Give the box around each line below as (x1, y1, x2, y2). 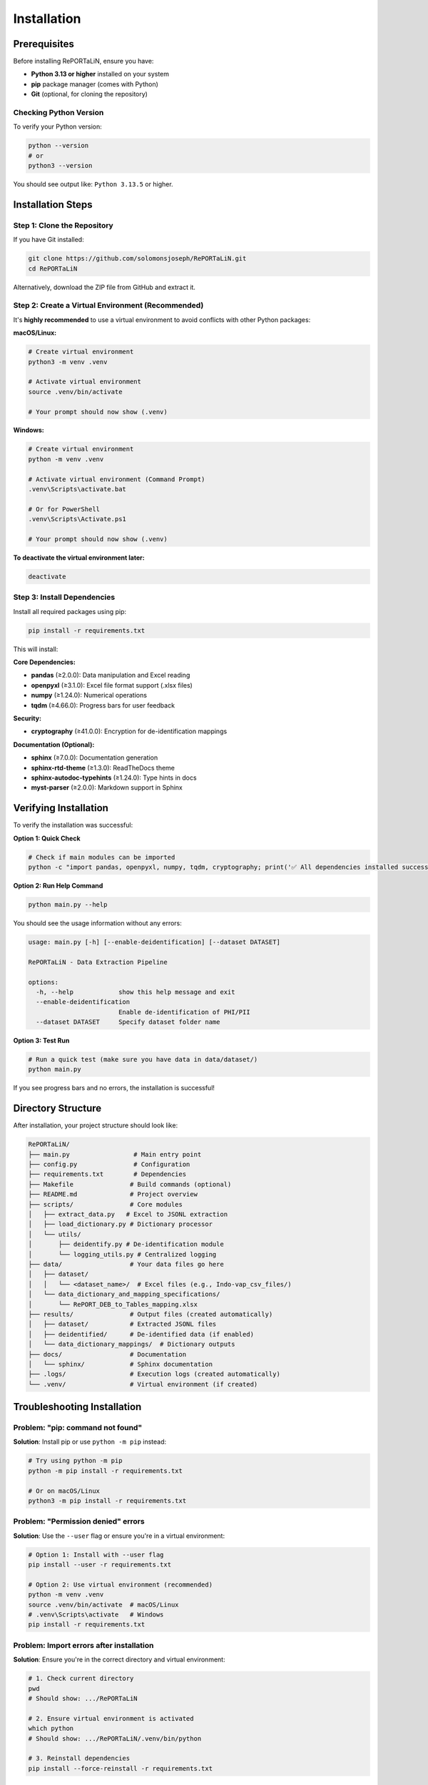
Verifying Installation (13, 802, 108, 814)
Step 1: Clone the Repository (13, 220, 113, 230)
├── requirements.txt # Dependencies (28, 1170, 187, 1178)
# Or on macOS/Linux (28, 1487, 100, 1495)
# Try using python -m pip (28, 1457, 123, 1465)
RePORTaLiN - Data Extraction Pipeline (28, 957, 168, 966)
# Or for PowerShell (28, 505, 100, 513)
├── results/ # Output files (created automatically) (28, 1310, 273, 1318)
